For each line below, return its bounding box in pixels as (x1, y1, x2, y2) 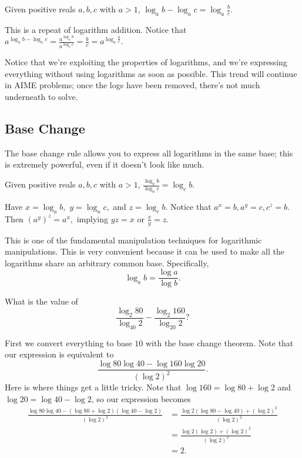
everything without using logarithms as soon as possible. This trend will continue (5, 67, 297, 79)
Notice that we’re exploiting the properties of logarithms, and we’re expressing (5, 56, 287, 68)
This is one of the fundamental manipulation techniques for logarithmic (5, 233, 262, 246)
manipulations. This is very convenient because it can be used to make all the (5, 245, 284, 258)
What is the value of (5, 295, 78, 307)
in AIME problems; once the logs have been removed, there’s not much (5, 79, 260, 91)
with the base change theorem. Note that (145, 336, 294, 349)
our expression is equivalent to (5, 348, 114, 360)
